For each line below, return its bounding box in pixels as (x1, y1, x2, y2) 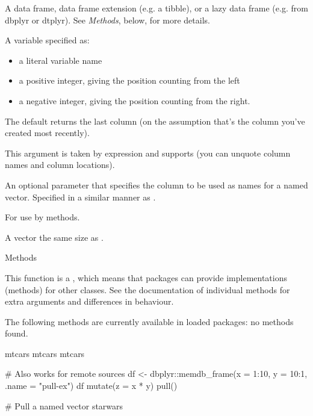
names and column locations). (5, 158, 115, 171)
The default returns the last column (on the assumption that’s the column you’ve (5, 114, 305, 127)
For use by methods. (5, 211, 80, 223)
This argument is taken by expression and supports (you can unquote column (5, 146, 291, 159)
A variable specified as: (5, 34, 90, 46)
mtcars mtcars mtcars (5, 347, 85, 359)
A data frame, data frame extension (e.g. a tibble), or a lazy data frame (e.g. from (5, 2, 308, 14)
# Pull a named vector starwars (5, 399, 123, 412)
